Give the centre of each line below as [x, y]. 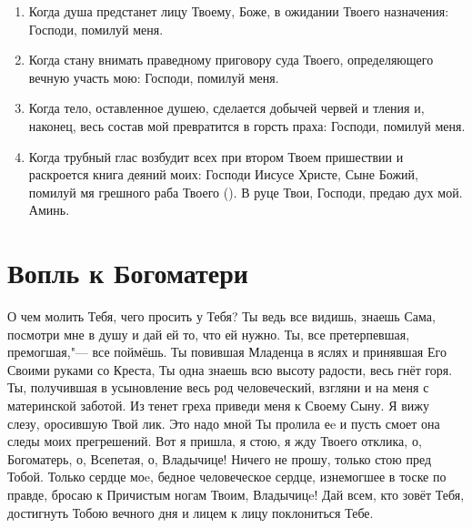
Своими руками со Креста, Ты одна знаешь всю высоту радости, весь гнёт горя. [230, 369]
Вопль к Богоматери [128, 273]
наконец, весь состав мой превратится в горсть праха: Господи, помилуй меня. [247, 125]
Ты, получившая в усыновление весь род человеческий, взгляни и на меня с [218, 387]
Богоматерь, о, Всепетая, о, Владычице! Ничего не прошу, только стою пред [220, 458]
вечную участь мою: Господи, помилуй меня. [154, 77]
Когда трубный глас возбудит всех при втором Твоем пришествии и [216, 156]
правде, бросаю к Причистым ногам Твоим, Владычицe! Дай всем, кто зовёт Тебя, [236, 494]
